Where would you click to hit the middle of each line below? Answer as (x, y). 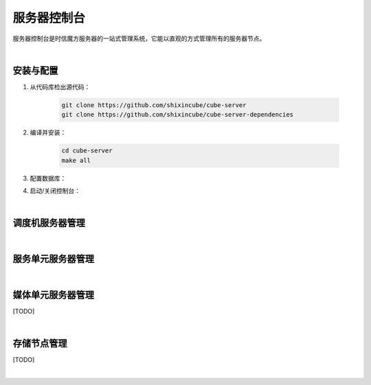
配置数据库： (48, 178)
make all (76, 160)
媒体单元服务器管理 (53, 295)
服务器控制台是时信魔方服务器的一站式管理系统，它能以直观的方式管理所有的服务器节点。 (139, 38)
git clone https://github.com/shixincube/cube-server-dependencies (178, 115)
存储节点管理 (40, 343)
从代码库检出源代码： (60, 86)
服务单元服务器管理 (53, 259)
